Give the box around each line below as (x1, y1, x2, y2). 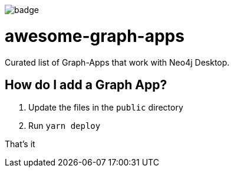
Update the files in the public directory (28, 102, 183, 113)
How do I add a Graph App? (5, 77, 167, 92)
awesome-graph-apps (5, 25, 184, 46)
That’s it (5, 139, 35, 150)
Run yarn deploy (28, 121, 101, 131)
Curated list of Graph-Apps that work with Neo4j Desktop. (5, 57, 230, 67)
